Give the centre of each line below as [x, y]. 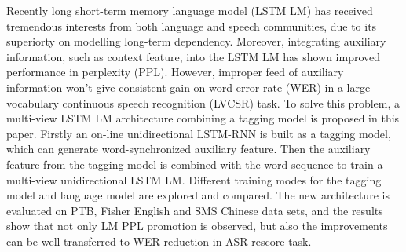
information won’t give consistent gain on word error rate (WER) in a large [188, 87]
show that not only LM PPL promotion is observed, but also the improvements [197, 226]
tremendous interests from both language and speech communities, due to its [192, 26]
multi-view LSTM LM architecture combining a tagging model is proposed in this [203, 118]
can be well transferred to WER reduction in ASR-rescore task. [159, 241]
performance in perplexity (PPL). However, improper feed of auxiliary [175, 72]
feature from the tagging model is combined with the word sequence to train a [195, 164]
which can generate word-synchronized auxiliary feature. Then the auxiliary [188, 149]
